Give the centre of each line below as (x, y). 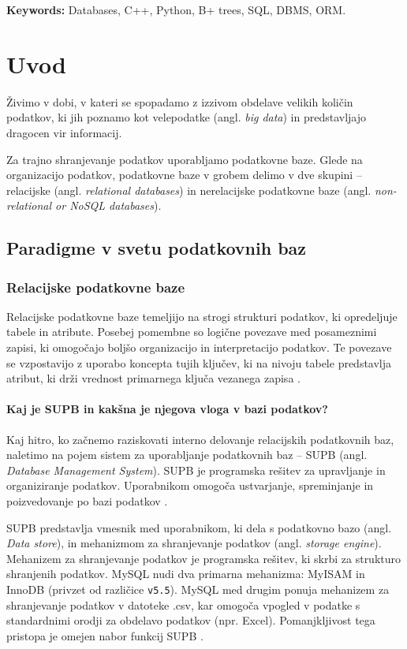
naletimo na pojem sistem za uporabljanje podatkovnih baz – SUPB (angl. (187, 455)
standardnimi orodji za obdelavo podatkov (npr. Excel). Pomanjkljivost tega (191, 620)
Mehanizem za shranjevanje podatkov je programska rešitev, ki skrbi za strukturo (204, 558)
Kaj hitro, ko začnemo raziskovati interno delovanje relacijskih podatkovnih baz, (200, 439)
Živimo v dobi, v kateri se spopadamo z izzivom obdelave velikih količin (180, 101)
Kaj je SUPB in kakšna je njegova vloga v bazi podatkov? (167, 409)
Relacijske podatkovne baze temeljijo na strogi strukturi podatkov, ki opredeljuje (202, 316)
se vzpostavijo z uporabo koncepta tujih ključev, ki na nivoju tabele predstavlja (199, 362)
